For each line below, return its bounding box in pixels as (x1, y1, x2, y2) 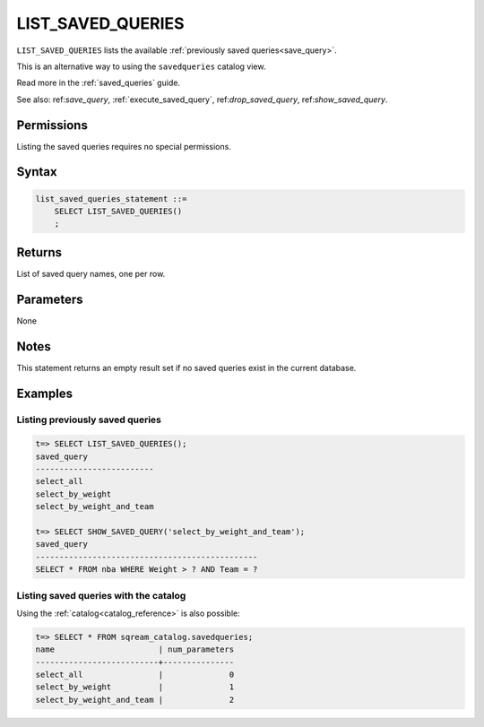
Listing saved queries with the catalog (16, 589, 186, 602)
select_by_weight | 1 (35, 682, 235, 692)
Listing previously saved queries (16, 413, 161, 426)
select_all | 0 (35, 670, 235, 680)
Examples (16, 385, 73, 401)
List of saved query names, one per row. (16, 268, 166, 279)
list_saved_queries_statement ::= (35, 194, 187, 203)
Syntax (16, 164, 57, 179)
